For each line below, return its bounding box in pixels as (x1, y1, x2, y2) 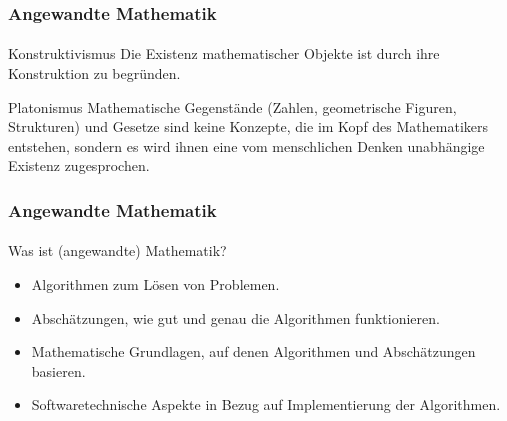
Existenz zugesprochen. (8, 155, 150, 176)
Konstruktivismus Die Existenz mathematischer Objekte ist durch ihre (8, 43, 440, 64)
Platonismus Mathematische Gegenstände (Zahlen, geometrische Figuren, (8, 96, 457, 117)
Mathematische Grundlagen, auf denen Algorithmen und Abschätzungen (31, 341, 476, 362)
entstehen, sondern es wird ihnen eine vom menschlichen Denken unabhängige (8, 135, 485, 156)
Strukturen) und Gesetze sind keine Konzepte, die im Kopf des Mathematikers (8, 116, 489, 137)
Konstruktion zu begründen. (8, 63, 181, 84)
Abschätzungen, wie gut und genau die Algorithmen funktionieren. (31, 307, 440, 328)
